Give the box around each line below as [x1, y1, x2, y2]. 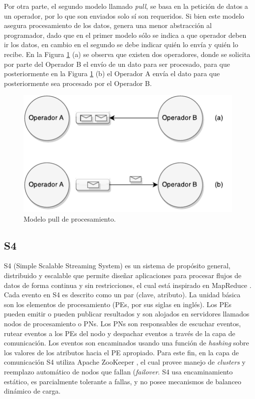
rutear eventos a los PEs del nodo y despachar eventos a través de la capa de [4, 328, 235, 338]
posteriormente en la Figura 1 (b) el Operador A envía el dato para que [4, 68, 220, 79]
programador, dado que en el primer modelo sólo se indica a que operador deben [4, 29, 247, 40]
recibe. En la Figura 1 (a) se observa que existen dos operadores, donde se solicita [4, 49, 251, 59]
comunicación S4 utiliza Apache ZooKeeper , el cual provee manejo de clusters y [4, 357, 246, 367]
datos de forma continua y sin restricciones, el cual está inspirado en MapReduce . [4, 280, 252, 290]
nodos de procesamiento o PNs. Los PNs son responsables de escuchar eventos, [4, 318, 241, 329]
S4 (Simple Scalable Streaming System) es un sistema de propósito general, [4, 260, 230, 271]
